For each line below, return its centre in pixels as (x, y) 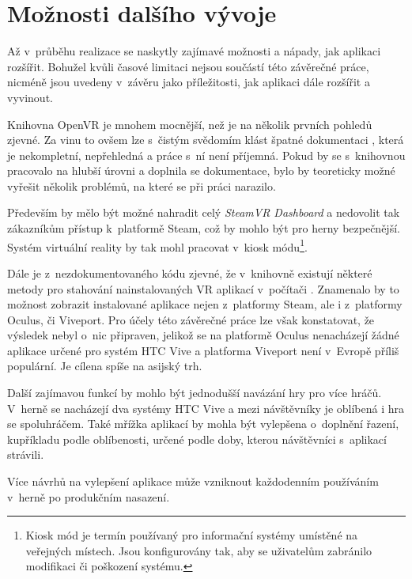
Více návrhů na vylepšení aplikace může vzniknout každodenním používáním (193, 481)
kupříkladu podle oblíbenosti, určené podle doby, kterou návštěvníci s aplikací (197, 439)
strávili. (26, 454)
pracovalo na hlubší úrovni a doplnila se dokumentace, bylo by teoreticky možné (201, 170)
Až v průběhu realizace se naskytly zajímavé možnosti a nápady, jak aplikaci (194, 51)
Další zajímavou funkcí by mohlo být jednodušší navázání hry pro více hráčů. (195, 393)
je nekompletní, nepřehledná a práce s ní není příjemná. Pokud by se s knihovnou (206, 155)
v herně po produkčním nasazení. (89, 496)
